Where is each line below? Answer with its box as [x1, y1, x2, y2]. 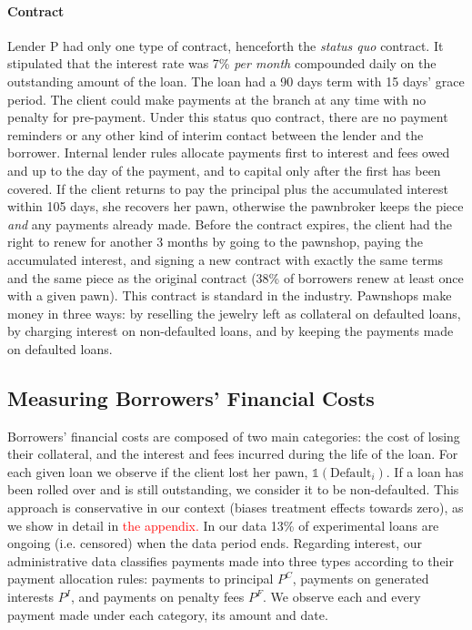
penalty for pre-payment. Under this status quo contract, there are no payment [7, 107, 448, 127]
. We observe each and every [262, 587, 421, 606]
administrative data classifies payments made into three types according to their [7, 551, 454, 570]
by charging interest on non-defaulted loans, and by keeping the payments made [7, 321, 454, 340]
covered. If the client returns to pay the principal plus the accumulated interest [7, 178, 448, 198]
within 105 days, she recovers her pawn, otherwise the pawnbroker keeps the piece [7, 197, 464, 216]
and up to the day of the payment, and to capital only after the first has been [7, 160, 441, 179]
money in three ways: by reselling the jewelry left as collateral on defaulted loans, [7, 303, 461, 322]
